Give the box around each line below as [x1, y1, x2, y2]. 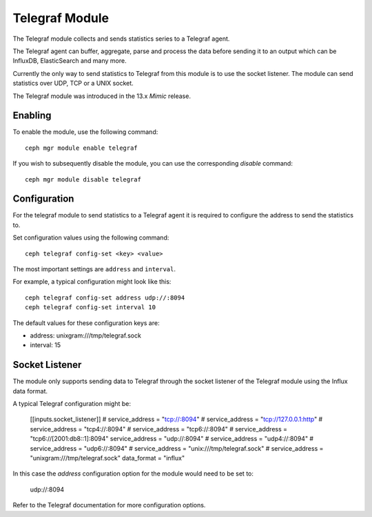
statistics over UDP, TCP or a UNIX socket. [12, 79, 134, 88]
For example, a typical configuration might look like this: [12, 277, 172, 286]
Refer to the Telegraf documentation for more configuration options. [12, 501, 206, 509]
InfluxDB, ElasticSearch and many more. [12, 57, 127, 65]
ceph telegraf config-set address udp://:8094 [25, 293, 185, 302]
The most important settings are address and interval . [12, 265, 176, 273]
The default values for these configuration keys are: [12, 318, 160, 327]
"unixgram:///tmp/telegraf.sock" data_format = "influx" [30, 454, 185, 462]
